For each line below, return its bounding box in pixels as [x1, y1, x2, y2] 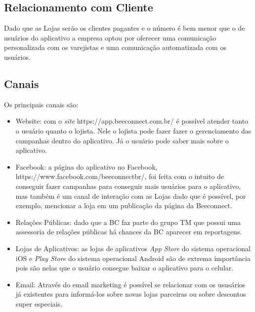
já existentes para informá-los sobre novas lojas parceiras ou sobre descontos [15, 289, 246, 299]
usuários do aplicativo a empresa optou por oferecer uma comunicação [4, 32, 216, 43]
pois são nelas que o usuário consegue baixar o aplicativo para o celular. [15, 263, 234, 273]
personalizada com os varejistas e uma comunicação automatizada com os [4, 42, 226, 52]
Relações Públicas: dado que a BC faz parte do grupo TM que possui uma [15, 217, 241, 227]
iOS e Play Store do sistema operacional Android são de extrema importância [15, 253, 251, 263]
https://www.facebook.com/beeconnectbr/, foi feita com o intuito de [15, 171, 224, 181]
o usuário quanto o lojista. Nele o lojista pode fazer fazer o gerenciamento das [15, 125, 252, 135]
